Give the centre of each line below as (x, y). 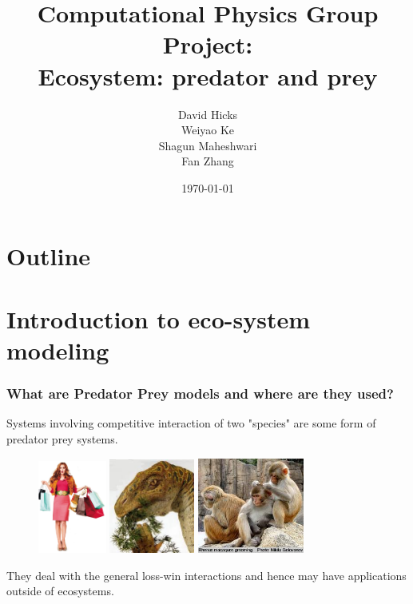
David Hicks (208, 114)
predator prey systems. (62, 439)
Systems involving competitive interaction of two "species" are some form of (191, 423)
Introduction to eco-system (158, 318)
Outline (49, 256)
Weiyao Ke (208, 130)
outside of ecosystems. (60, 591)
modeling (58, 350)
